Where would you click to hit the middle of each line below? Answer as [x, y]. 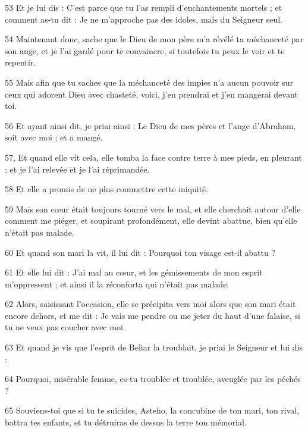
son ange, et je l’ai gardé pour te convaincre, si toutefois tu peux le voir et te [145, 50]
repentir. [21, 62]
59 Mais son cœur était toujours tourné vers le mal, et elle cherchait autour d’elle [153, 209]
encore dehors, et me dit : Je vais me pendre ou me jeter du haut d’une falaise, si [153, 315]
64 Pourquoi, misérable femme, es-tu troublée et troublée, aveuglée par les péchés [153, 379]
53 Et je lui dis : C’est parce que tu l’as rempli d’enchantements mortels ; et [144, 7]
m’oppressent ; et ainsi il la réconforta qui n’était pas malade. [117, 284]
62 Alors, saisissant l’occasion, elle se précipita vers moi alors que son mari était [150, 304]
